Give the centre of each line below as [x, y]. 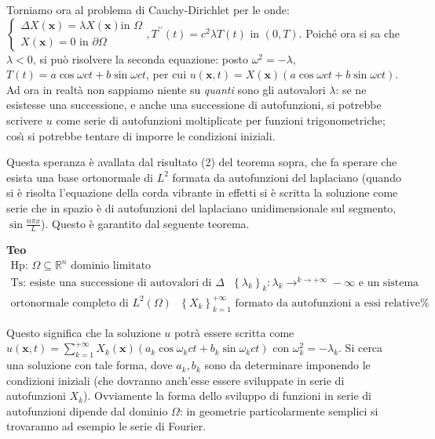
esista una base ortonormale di [80, 177]
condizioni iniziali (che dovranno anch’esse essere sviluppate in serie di [175, 380]
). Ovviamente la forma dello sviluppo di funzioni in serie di [228, 395]
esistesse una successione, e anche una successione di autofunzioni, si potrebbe [194, 105]
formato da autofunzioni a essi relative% [332, 303]
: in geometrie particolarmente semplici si [279, 410]
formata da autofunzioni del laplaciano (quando [287, 177]
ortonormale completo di [69, 303]
